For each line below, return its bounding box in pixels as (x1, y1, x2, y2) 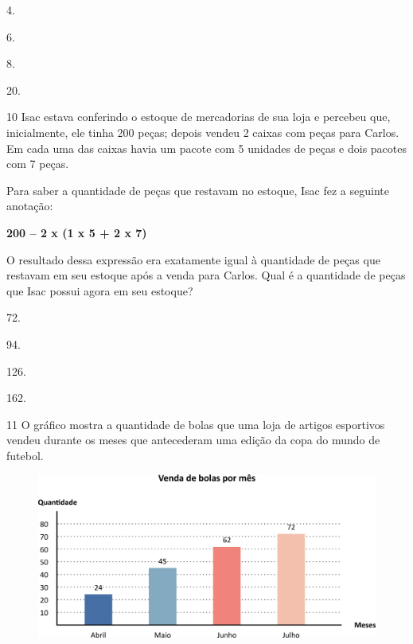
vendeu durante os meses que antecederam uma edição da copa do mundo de (6, 431, 380, 448)
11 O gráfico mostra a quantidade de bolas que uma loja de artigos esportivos (6, 416, 385, 432)
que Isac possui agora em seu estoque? (6, 282, 193, 299)
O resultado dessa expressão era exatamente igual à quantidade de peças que (6, 251, 380, 267)
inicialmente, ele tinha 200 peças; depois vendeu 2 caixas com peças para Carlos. (6, 123, 399, 140)
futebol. (6, 447, 44, 463)
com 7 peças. (6, 155, 69, 172)
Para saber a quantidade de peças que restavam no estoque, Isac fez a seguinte (6, 181, 389, 198)
